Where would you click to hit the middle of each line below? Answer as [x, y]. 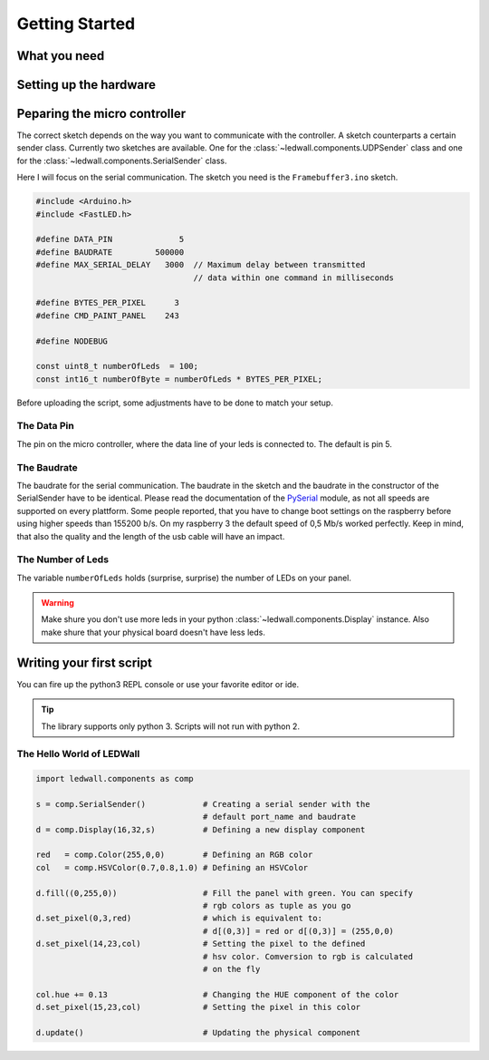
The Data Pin [45, 426]
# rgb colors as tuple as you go [277, 905]
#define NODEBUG [72, 341]
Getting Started [76, 24]
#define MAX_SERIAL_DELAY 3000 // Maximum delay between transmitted [201, 265]
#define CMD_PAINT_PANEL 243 [108, 316]
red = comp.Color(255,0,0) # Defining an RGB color [174, 855]
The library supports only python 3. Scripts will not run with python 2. [171, 726]
